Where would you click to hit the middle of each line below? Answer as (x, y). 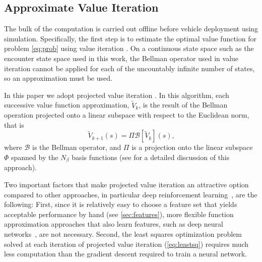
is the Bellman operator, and (77, 147)
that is (14, 124)
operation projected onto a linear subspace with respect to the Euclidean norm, (127, 115)
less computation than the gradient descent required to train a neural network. (125, 254)
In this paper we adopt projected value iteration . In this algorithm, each (117, 95)
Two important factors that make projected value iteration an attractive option (126, 184)
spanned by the (35, 157)
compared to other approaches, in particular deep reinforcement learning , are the (131, 194)
